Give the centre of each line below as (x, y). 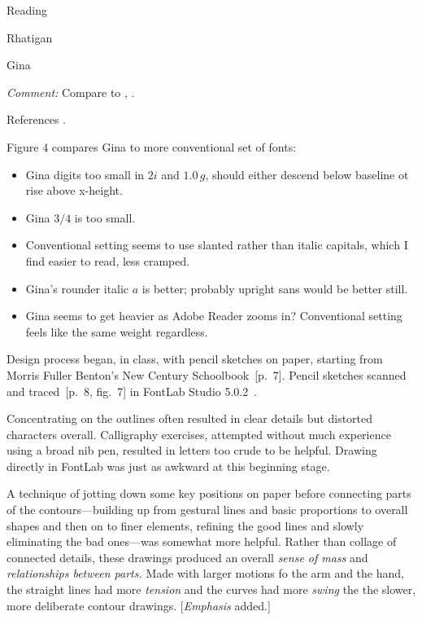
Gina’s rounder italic (77, 288)
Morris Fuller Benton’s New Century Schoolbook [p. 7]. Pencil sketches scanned (207, 374)
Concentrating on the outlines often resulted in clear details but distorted (190, 418)
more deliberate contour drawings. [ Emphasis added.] (139, 605)
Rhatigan (30, 37)
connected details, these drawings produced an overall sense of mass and (187, 557)
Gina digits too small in (85, 174)
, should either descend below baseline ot (307, 174)
